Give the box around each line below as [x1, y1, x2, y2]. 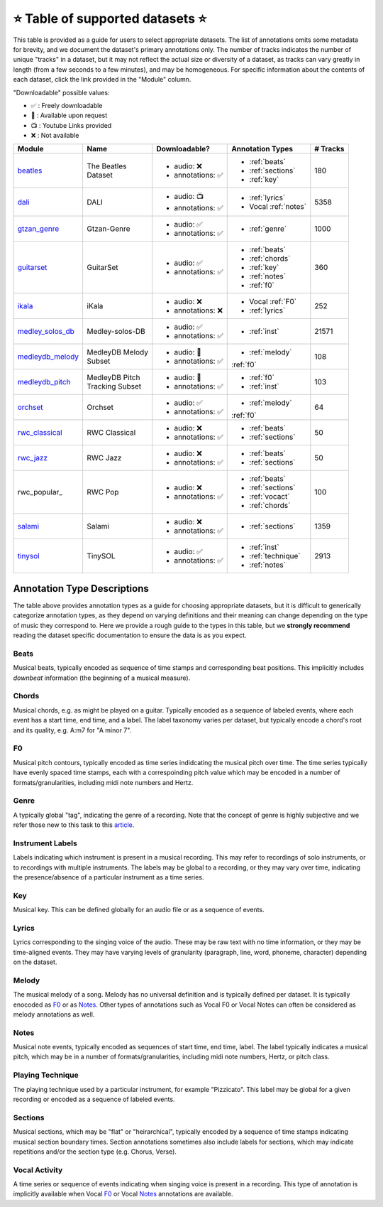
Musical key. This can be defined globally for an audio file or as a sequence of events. [13, 906, 265, 914]
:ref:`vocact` [249, 492, 290, 502]
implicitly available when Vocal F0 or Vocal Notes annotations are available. [13, 1190, 233, 1198]
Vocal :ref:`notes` [249, 201, 307, 211]
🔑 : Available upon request [30, 111, 108, 120]
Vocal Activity [13, 1165, 63, 1175]
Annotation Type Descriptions [13, 583, 149, 595]
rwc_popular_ [17, 487, 63, 497]
